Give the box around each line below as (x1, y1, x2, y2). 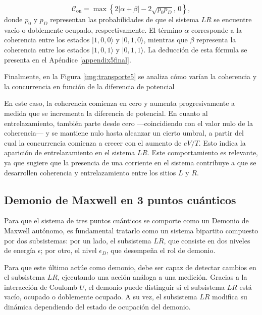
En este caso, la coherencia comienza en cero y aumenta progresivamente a (4, 98, 235, 108)
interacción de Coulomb (4, 281, 77, 292)
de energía (4, 245, 36, 256)
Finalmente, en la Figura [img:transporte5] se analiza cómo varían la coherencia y (4, 71, 257, 82)
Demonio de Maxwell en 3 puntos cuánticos (4, 192, 236, 207)
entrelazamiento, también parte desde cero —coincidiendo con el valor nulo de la (4, 117, 253, 128)
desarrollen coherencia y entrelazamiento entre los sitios (4, 167, 176, 177)
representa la (196, 34, 236, 45)
